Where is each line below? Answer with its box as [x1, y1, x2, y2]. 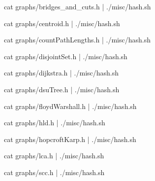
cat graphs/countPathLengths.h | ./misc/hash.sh [4, 35, 151, 45]
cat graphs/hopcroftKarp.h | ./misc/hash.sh [4, 134, 136, 144]
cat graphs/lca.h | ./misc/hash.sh [4, 150, 104, 161]
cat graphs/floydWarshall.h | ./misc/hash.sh [4, 101, 137, 111]
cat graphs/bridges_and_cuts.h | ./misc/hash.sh [4, 1, 151, 11]
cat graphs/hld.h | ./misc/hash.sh [4, 117, 105, 128]
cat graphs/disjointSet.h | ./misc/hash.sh [4, 51, 127, 61]
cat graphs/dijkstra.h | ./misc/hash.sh [4, 68, 119, 78]
